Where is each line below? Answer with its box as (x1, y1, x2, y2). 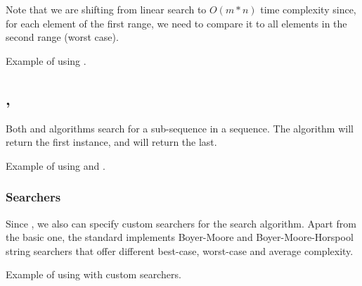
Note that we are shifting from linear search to (6, 2, 207, 16)
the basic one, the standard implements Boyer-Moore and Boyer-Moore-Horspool (6, 230, 354, 244)
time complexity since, (260, 2, 356, 16)
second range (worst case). (6, 30, 119, 44)
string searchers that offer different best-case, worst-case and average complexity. (6, 243, 354, 258)
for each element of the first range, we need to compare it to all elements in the (6, 15, 347, 30)
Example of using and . (6, 158, 105, 173)
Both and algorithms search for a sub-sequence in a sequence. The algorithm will (6, 120, 354, 135)
